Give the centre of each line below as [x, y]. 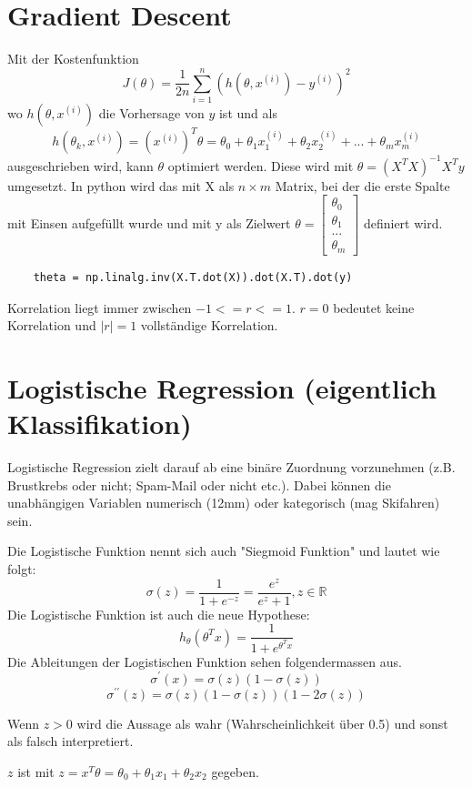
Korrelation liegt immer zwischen [100, 307]
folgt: [22, 569]
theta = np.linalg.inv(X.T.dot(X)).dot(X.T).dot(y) [193, 277]
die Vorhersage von [151, 112]
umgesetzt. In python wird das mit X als [121, 185]
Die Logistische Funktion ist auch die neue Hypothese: [159, 614]
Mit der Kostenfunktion [73, 59]
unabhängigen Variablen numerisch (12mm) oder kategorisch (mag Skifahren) [224, 503]
